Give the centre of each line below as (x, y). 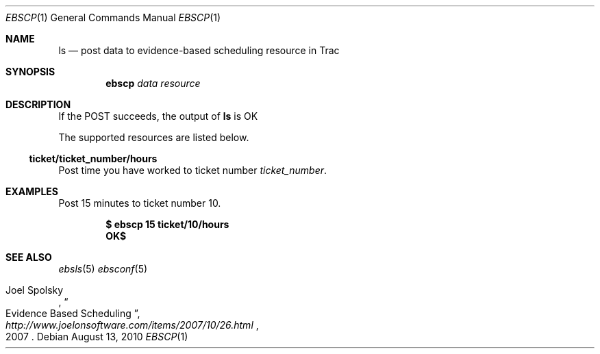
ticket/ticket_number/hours (93, 159)
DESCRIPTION (38, 104)
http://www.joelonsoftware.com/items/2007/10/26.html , (132, 325)
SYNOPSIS (30, 72)
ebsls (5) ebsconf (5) (103, 269)
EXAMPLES (32, 191)
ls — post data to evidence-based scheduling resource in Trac (199, 50)
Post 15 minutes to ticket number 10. (140, 203)
